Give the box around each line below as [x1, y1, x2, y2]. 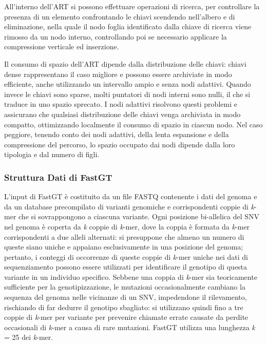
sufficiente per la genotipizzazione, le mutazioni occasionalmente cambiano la [4, 281, 245, 292]
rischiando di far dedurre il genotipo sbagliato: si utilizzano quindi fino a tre [4, 301, 243, 312]
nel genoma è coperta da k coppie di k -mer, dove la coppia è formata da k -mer [4, 221, 250, 232]
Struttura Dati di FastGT [4, 170, 112, 183]
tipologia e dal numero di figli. [4, 149, 100, 160]
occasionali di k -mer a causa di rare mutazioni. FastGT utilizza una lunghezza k [4, 321, 255, 332]
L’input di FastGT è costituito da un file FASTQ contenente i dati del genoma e [4, 191, 257, 202]
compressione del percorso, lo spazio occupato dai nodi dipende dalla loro [4, 139, 235, 149]
